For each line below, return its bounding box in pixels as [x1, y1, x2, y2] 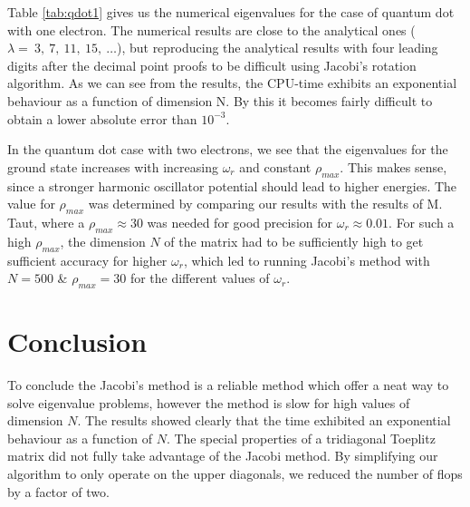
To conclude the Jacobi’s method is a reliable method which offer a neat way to [7, 375, 449, 395]
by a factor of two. [7, 482, 110, 501]
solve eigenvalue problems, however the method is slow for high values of [7, 393, 410, 412]
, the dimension [60, 231, 146, 250]
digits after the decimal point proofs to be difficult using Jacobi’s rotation [7, 55, 417, 74]
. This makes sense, [340, 157, 447, 176]
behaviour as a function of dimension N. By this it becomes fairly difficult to [7, 91, 433, 110]
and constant [239, 157, 312, 176]
